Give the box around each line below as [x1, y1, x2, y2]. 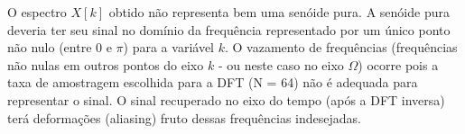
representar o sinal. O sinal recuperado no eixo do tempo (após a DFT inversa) [7, 90, 445, 109]
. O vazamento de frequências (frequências [224, 38, 458, 57]
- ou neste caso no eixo [218, 55, 344, 74]
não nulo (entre [7, 38, 92, 57]
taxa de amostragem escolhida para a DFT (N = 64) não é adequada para [7, 73, 418, 92]
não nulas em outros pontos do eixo [7, 55, 204, 74]
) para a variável [123, 38, 214, 57]
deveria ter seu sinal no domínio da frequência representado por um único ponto [7, 20, 451, 39]
